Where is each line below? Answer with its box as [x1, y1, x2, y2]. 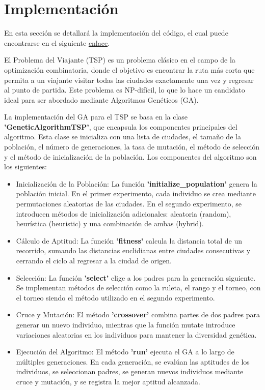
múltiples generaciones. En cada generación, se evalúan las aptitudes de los [16, 356, 250, 367]
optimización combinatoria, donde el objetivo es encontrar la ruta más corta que [4, 64, 255, 75]
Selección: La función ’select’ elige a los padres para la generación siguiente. [16, 272, 256, 283]
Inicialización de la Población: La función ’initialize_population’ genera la [16, 178, 257, 189]
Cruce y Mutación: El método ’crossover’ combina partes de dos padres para [16, 309, 260, 320]
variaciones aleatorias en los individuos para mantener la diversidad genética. [16, 329, 257, 340]
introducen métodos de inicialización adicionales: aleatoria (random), [16, 208, 231, 219]
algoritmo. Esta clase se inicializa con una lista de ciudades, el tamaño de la [4, 131, 241, 142]
